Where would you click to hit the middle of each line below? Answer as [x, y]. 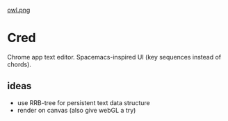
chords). [19, 64]
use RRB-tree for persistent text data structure [84, 102]
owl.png [19, 10]
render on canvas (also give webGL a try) [76, 110]
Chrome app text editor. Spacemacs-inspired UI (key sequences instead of [114, 57]
